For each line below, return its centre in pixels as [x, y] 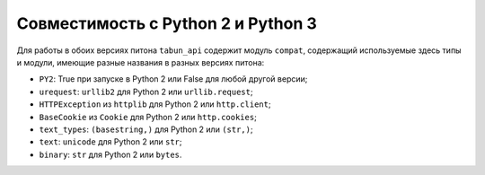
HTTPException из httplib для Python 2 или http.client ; [155, 104]
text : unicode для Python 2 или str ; [111, 142]
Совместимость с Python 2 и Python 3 [167, 23]
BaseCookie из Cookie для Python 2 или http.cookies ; [148, 117]
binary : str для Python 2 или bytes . [110, 154]
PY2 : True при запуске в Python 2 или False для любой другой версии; [173, 79]
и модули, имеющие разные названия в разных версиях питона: [141, 62]
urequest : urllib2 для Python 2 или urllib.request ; [146, 92]
